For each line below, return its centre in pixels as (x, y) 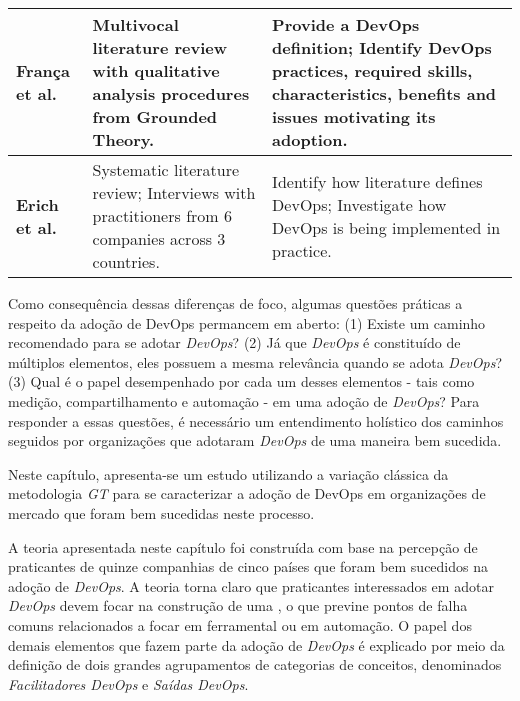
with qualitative (156, 70)
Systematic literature (166, 169)
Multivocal (135, 24)
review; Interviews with (174, 192)
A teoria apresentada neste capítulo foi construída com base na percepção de (243, 546)
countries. (126, 261)
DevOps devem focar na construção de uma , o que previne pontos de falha (238, 605)
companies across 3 (159, 238)
